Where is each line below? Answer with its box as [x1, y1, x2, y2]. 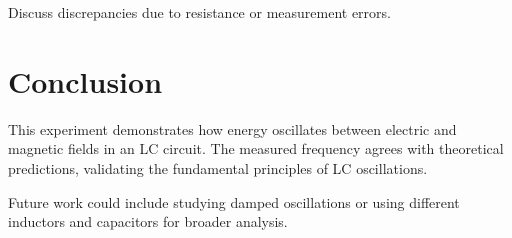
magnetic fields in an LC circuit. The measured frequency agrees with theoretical [8, 138, 504, 159]
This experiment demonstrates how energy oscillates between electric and [8, 118, 457, 139]
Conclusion [8, 60, 163, 101]
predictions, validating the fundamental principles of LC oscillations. [8, 157, 428, 178]
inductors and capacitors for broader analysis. [8, 211, 288, 232]
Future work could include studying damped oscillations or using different [8, 191, 460, 212]
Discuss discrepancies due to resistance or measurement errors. [8, 2, 391, 22]
